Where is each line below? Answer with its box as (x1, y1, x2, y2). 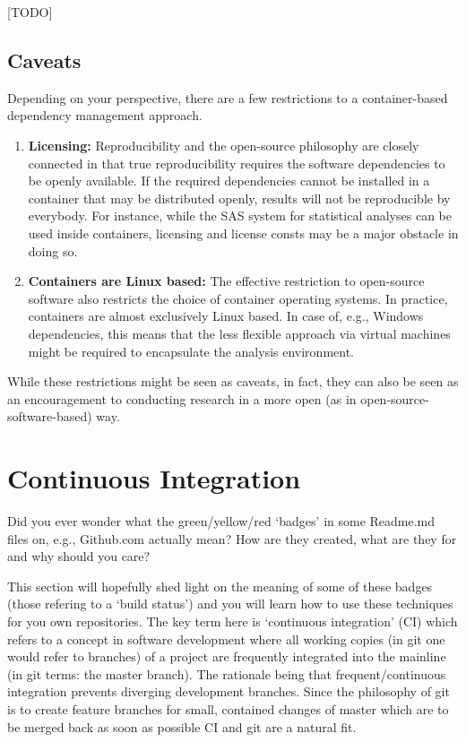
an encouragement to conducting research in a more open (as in (7, 389, 357, 408)
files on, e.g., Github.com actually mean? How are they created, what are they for (7, 529, 457, 548)
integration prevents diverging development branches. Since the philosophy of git (7, 682, 450, 701)
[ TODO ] (7, 3, 53, 21)
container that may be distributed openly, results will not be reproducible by (28, 188, 451, 207)
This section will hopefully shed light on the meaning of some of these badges (7, 576, 433, 595)
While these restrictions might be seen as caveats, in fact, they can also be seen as (7, 372, 459, 391)
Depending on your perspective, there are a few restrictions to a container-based (7, 88, 448, 107)
